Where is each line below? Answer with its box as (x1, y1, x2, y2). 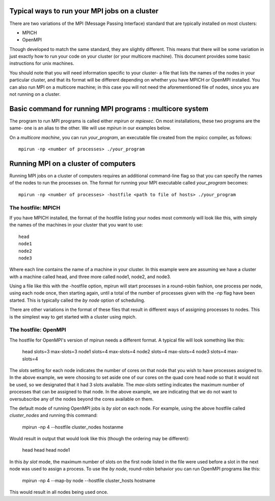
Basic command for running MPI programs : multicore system (9, 104, 209, 113)
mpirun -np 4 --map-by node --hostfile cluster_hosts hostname (22, 477, 155, 484)
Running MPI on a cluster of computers (9, 159, 136, 168)
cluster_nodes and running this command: (9, 412, 98, 418)
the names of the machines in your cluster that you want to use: (9, 222, 144, 228)
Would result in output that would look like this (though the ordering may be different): (9, 436, 189, 442)
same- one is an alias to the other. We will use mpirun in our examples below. (9, 125, 171, 131)
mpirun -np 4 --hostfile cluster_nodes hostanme (22, 424, 124, 430)
